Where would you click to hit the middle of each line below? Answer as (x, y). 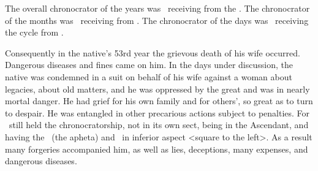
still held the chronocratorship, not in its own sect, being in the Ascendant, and (159, 125)
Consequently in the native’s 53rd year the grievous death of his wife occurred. (153, 52)
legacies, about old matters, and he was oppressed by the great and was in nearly (157, 89)
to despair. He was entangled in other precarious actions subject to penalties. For (157, 112)
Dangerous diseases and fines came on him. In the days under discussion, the (149, 65)
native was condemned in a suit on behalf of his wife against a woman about (149, 76)
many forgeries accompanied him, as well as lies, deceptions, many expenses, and (157, 149)
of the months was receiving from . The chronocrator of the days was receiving (157, 20)
